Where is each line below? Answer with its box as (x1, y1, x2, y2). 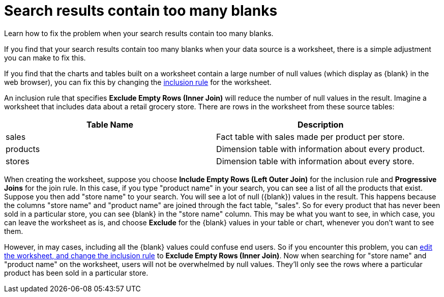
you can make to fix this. (4, 53, 86, 62)
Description (297, 119, 344, 130)
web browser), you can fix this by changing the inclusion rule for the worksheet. (4, 77, 272, 86)
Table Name (86, 119, 134, 130)
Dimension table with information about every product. (216, 143, 425, 154)
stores (6, 156, 29, 166)
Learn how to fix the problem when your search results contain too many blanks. (4, 28, 274, 38)
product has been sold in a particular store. (4, 268, 149, 277)
